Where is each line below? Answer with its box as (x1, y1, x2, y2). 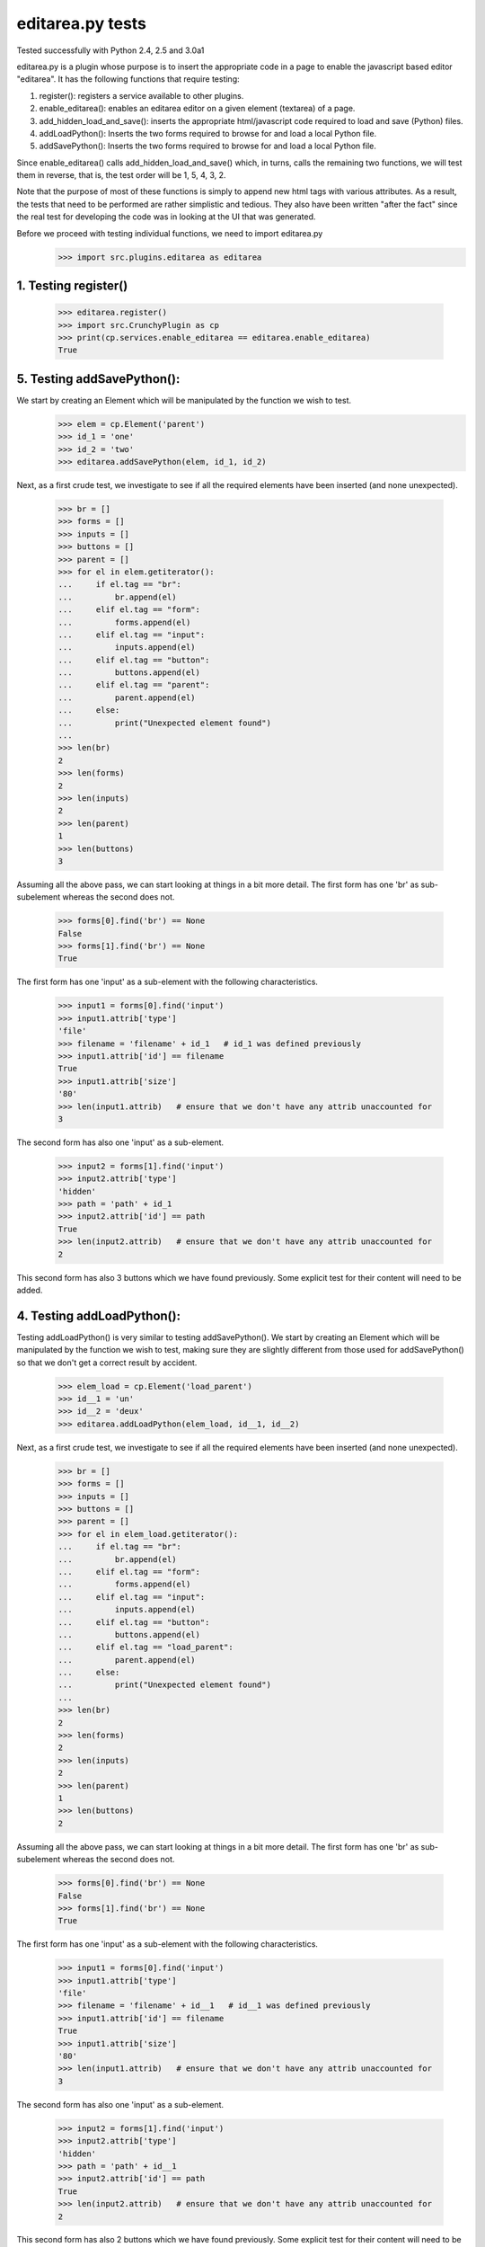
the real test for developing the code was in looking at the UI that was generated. (16, 211, 316, 222)
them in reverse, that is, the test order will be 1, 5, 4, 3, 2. (16, 170, 226, 181)
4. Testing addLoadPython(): (16, 1308, 181, 1323)
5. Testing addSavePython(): (16, 371, 181, 386)
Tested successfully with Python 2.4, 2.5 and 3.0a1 (16, 45, 205, 56)
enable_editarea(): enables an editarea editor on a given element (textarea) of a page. (39, 103, 356, 114)
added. (16, 1285, 43, 1296)
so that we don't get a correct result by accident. (16, 1357, 198, 1368)
